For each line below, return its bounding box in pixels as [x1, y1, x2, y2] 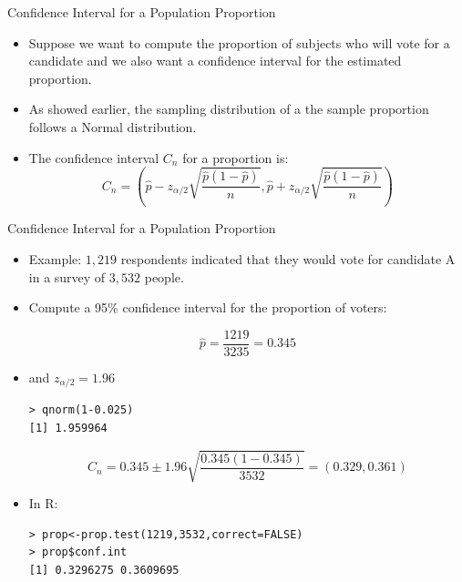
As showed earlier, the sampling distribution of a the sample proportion [28, 99, 429, 118]
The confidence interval [28, 148, 159, 167]
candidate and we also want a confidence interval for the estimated [28, 51, 402, 70]
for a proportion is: [182, 148, 289, 167]
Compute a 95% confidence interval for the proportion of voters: [28, 298, 387, 317]
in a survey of [28, 267, 106, 286]
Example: [28, 250, 82, 268]
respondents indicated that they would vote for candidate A [120, 250, 456, 268]
